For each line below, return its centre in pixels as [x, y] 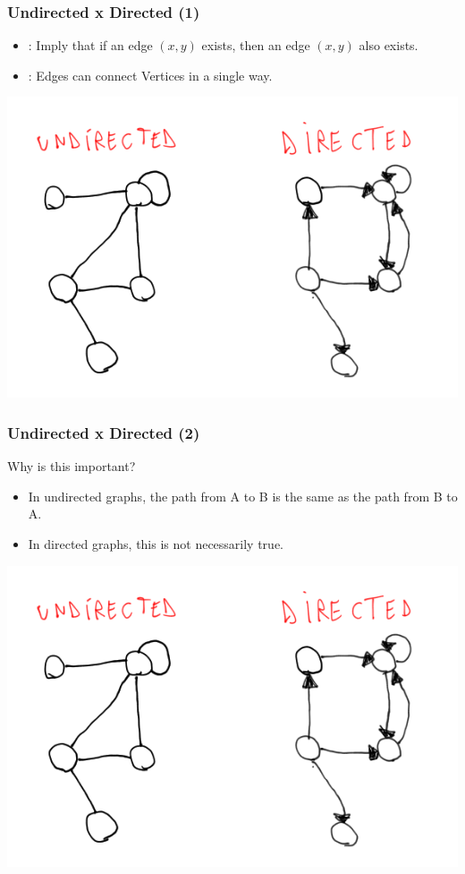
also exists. [389, 45]
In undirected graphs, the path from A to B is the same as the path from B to [243, 496]
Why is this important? [72, 466]
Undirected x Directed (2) [104, 432]
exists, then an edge [256, 45]
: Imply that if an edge [90, 45]
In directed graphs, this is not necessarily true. [156, 544]
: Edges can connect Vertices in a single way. [150, 75]
